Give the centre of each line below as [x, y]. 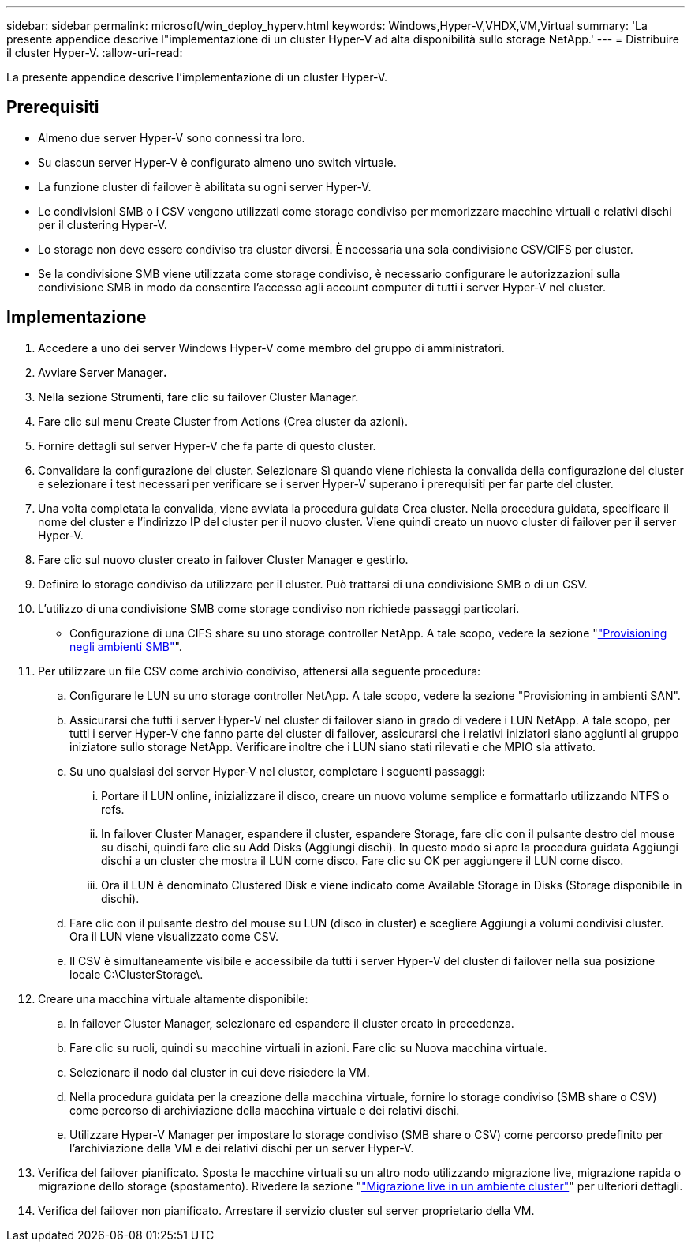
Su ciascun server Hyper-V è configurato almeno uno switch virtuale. [217, 162]
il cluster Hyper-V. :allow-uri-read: [95, 53]
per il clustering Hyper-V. [103, 224]
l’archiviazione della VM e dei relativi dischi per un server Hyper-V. [242, 1148]
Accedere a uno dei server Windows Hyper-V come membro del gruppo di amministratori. [271, 348]
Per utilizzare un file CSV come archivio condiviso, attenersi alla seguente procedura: [260, 671]
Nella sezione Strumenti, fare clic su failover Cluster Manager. [198, 397]
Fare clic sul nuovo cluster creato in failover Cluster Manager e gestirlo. [223, 559]
